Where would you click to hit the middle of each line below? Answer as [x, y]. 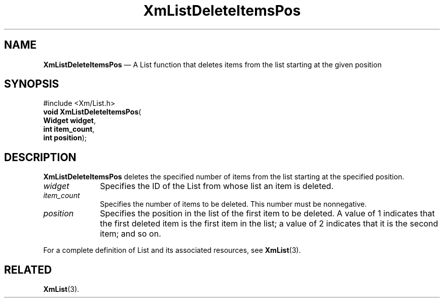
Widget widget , [70, 121]
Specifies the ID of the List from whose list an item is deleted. [217, 186]
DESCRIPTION [40, 157]
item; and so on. [131, 234]
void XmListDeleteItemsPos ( [92, 112]
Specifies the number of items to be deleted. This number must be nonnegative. [233, 204]
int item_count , [69, 129]
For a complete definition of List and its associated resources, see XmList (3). [172, 250]
